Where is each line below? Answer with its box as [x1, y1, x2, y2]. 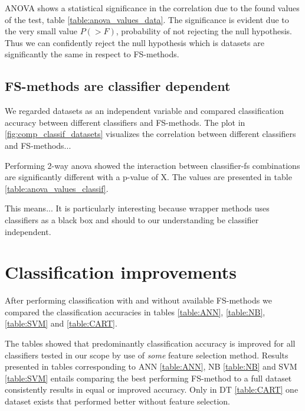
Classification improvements [5, 260, 237, 284]
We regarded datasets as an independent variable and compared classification [5, 105, 284, 117]
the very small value [5, 25, 77, 37]
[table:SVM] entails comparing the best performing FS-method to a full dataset [5, 371, 292, 384]
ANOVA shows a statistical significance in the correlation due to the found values [5, 2, 300, 14]
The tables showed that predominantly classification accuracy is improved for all [5, 337, 296, 350]
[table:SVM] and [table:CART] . [5, 317, 117, 330]
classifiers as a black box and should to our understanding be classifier [5, 213, 259, 226]
